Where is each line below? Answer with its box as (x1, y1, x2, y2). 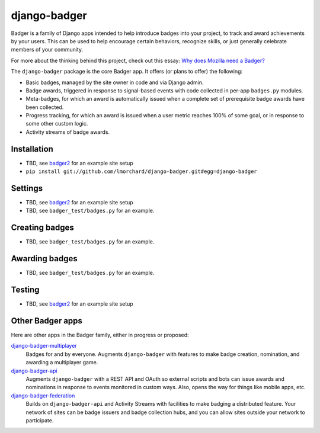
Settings (11, 183, 43, 193)
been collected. (25, 104, 64, 111)
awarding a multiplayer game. (25, 359, 98, 366)
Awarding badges (11, 254, 78, 264)
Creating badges (11, 223, 74, 233)
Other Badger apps (11, 316, 83, 326)
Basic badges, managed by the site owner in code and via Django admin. (25, 79, 204, 86)
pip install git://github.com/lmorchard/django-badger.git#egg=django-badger (25, 168, 257, 175)
